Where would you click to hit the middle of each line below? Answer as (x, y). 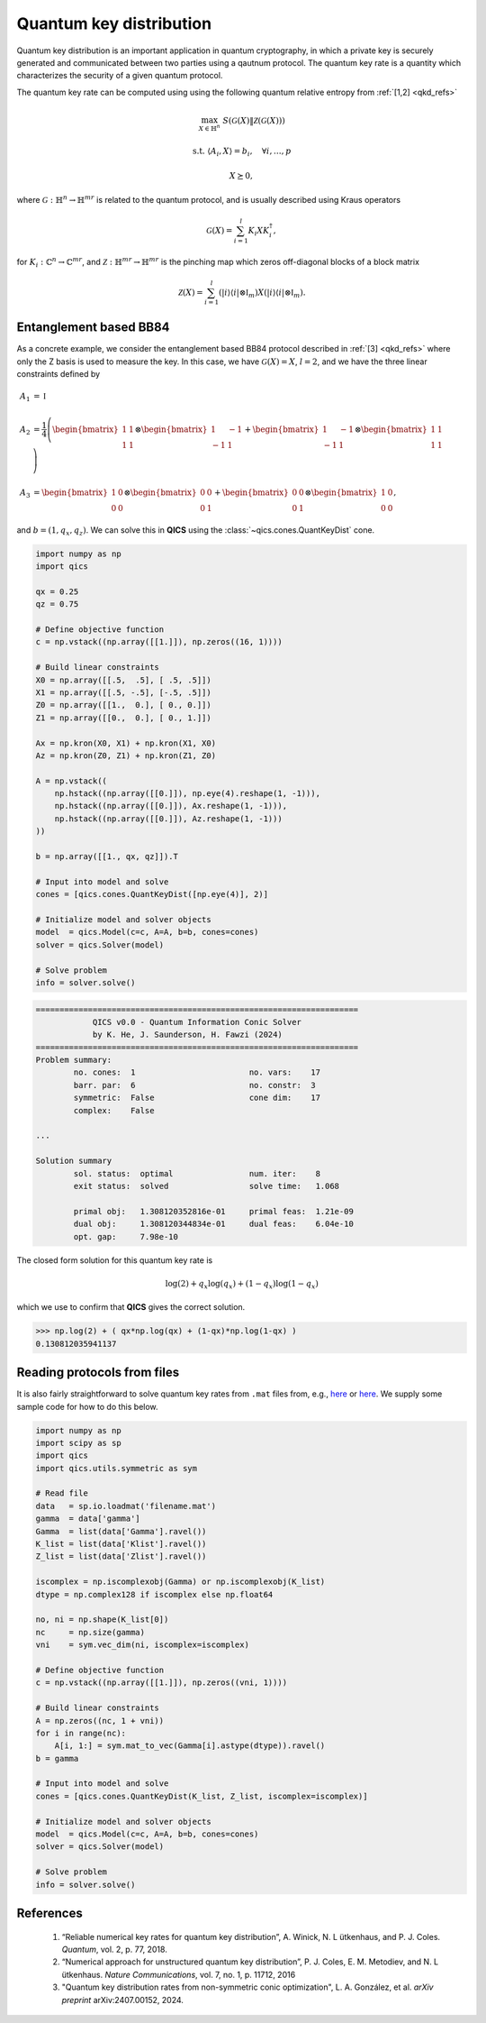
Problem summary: (74, 1060)
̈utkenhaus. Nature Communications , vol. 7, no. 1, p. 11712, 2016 (179, 1974)
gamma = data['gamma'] (88, 1519)
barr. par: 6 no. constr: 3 (194, 1085)
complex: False (114, 1110)
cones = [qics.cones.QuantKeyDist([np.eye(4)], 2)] (152, 894)
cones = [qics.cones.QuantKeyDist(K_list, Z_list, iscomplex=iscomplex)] (202, 1796)
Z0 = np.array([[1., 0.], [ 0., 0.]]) (123, 705)
